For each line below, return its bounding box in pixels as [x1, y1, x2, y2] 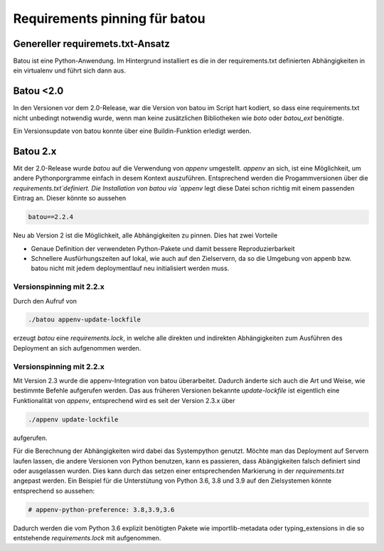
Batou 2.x [13, 145, 57, 157]
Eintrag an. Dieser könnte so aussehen [13, 194, 127, 203]
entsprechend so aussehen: [13, 486, 95, 495]
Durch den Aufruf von [13, 296, 78, 305]
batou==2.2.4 [28, 213, 74, 221]
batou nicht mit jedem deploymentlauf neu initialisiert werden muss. [31, 264, 230, 273]
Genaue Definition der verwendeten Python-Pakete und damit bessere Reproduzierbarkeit [31, 244, 295, 252]
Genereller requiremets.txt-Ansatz [13, 38, 170, 50]
